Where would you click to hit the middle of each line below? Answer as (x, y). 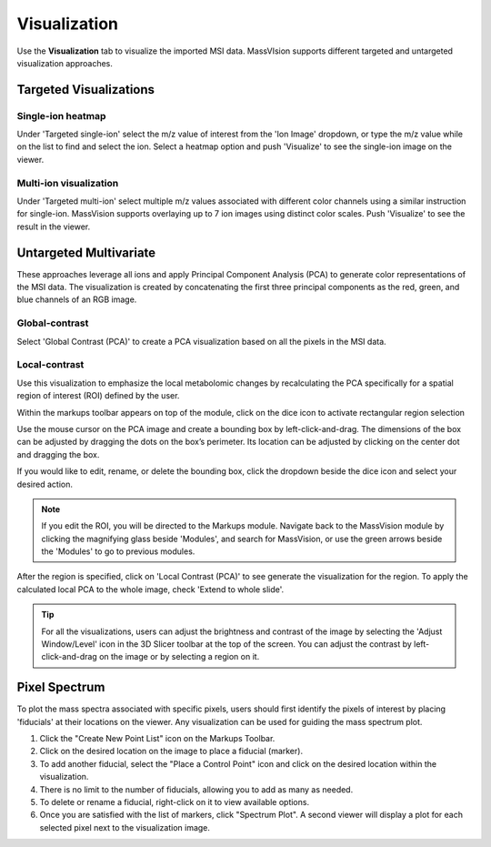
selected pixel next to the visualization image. (125, 827)
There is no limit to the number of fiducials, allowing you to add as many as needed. (196, 789)
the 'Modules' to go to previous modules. (118, 551)
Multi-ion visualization (68, 183)
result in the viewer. (54, 227)
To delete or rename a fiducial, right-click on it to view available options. (174, 802)
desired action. (45, 484)
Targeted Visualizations (85, 90)
